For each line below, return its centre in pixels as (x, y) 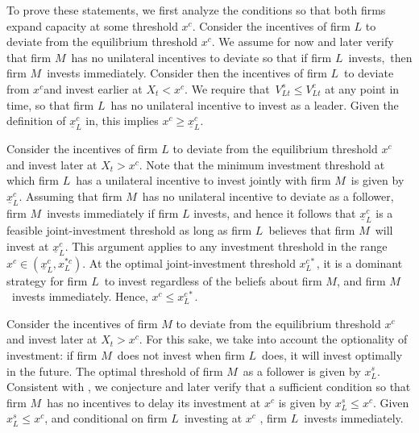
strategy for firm (47, 280)
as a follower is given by (302, 371)
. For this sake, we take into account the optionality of (273, 339)
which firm (33, 180)
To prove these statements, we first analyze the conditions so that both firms (196, 10)
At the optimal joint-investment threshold (192, 262)
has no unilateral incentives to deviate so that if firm (201, 57)
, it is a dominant (359, 262)
